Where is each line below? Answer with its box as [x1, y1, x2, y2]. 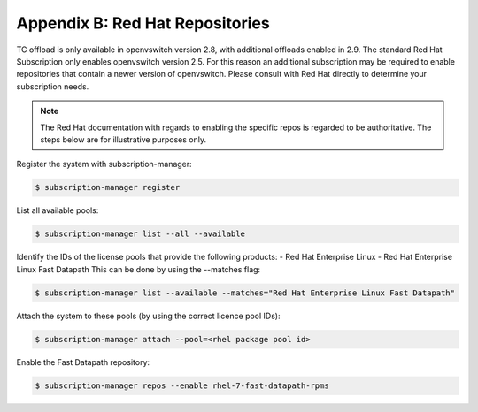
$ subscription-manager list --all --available [35, 229, 245, 239]
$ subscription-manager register [35, 182, 181, 193]
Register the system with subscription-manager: [16, 159, 192, 170]
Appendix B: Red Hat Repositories [16, 13, 270, 33]
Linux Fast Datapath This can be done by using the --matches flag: [16, 263, 261, 274]
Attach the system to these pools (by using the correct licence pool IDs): [16, 310, 281, 321]
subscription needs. [16, 80, 89, 92]
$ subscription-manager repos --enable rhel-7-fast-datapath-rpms [35, 380, 329, 391]
